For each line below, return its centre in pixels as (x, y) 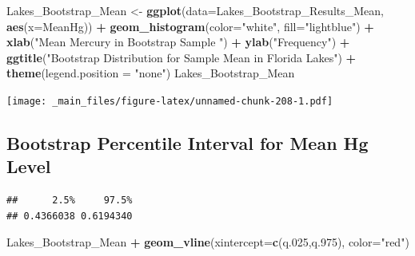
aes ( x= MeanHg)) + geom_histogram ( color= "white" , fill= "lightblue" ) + (190, 26)
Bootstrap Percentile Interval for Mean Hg (188, 143)
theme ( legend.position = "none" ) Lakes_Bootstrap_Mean (151, 73)
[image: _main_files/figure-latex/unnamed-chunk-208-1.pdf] (170, 101)
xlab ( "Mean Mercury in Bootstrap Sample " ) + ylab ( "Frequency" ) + (178, 42)
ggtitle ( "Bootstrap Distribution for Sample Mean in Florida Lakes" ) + (182, 57)
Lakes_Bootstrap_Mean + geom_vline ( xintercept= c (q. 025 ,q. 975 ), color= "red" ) (208, 242)
